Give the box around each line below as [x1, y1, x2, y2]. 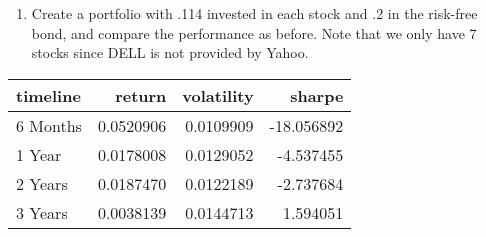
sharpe [290, 83, 344, 107]
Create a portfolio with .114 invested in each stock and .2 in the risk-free [31, 3, 478, 23]
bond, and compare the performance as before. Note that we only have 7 [31, 22, 477, 43]
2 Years [16, 171, 68, 195]
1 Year [16, 142, 62, 166]
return [115, 83, 167, 107]
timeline [16, 83, 81, 107]
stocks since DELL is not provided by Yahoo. [31, 42, 309, 63]
